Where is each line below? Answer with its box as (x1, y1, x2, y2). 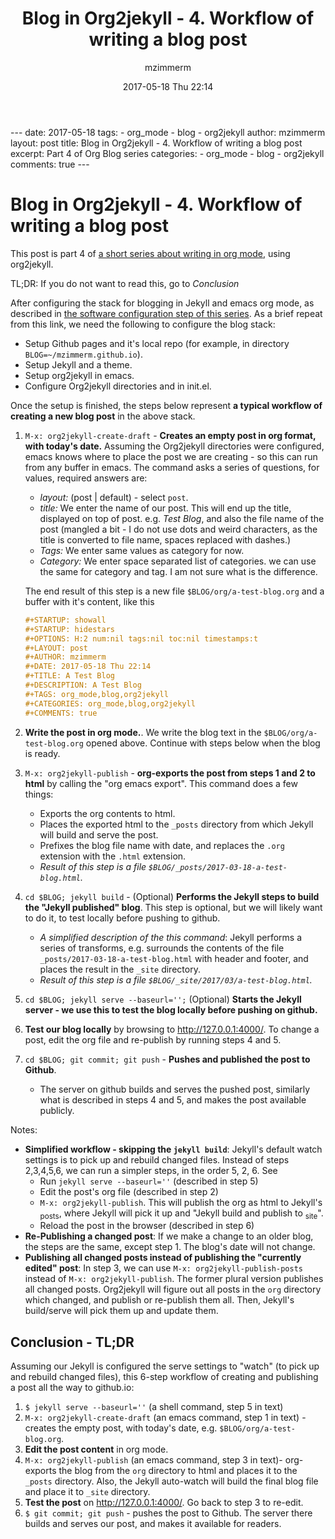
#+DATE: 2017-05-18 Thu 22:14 (24, 662, 152, 672)
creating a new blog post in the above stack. (10, 410, 196, 422)
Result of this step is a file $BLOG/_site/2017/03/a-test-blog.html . (39, 973, 313, 986)
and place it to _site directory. (24, 1486, 151, 1498)
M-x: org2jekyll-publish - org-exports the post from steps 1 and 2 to (24, 767, 316, 779)
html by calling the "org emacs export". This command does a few (24, 777, 298, 789)
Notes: (10, 1123, 38, 1136)
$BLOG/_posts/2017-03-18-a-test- (148, 862, 288, 872)
